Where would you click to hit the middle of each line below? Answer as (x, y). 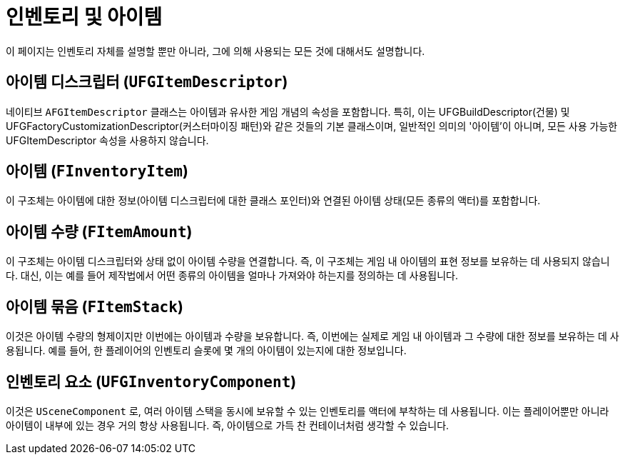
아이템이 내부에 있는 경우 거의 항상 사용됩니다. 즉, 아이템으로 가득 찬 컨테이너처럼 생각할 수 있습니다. (228, 425)
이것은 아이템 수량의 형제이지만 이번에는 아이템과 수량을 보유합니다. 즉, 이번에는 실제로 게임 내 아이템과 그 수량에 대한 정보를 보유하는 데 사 (312, 336)
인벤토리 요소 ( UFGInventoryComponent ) (151, 381)
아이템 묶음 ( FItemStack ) (95, 306)
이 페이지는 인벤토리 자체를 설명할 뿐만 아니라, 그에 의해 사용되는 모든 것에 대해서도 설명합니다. (215, 51)
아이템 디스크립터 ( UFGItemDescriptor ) (147, 82)
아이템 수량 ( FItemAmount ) (99, 231)
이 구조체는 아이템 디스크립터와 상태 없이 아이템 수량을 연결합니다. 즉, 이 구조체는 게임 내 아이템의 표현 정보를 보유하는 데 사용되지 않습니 (308, 261)
